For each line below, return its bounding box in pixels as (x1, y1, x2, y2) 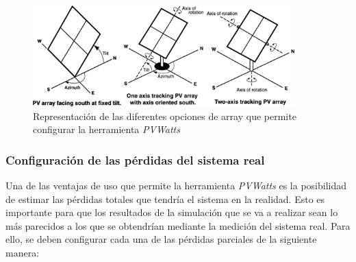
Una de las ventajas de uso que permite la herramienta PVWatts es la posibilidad (5, 178, 347, 193)
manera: (5, 246, 40, 260)
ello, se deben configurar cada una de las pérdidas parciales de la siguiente (5, 232, 317, 246)
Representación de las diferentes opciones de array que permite (33, 108, 296, 123)
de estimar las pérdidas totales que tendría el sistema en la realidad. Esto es (5, 191, 325, 206)
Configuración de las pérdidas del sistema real (5, 151, 265, 168)
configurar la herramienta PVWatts (33, 122, 180, 136)
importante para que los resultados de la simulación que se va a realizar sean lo (5, 205, 338, 219)
